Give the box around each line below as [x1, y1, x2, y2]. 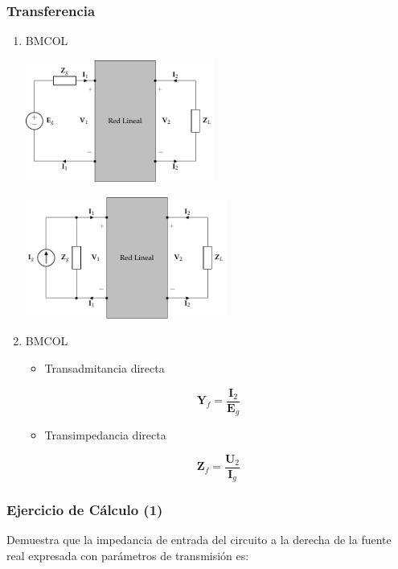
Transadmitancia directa [44, 359, 165, 376]
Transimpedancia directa [44, 427, 166, 443]
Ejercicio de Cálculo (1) [6, 500, 163, 520]
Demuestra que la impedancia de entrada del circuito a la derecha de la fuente [6, 531, 392, 548]
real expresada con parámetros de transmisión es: [6, 546, 249, 563]
